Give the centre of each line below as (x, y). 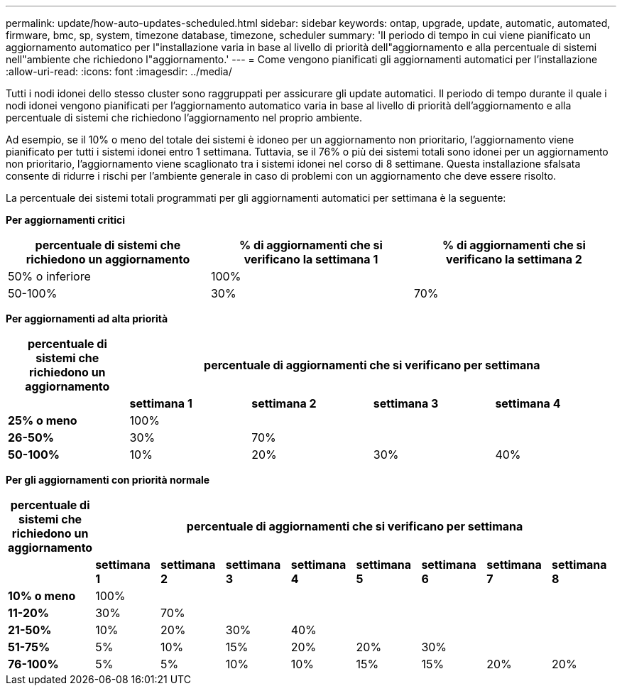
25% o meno (43, 420)
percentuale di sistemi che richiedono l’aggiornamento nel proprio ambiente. (184, 118)
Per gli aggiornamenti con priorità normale (108, 480)
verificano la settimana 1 (311, 259)
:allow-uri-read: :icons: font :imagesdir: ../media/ (119, 71)
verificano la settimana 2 (514, 259)
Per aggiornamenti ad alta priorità (87, 319)
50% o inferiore (49, 276)
